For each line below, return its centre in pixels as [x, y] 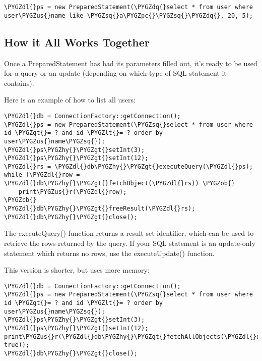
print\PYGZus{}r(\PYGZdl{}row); [73, 192]
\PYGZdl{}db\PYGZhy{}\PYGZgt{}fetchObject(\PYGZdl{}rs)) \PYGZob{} [120, 184]
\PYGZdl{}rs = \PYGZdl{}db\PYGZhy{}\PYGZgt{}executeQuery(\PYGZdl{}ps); [128, 166]
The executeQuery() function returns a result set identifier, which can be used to [129, 233]
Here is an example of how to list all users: [70, 100]
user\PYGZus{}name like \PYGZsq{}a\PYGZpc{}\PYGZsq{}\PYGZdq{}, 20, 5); [128, 15]
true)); [17, 345]
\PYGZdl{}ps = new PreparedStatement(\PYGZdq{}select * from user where [128, 7]
